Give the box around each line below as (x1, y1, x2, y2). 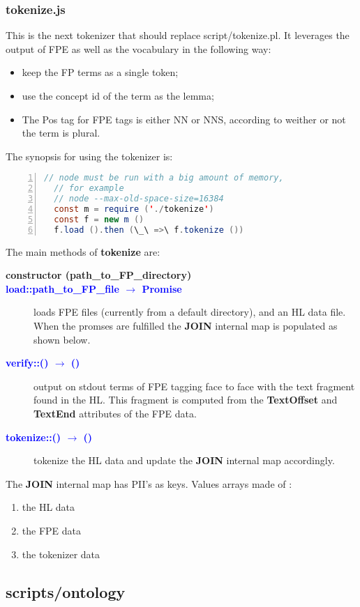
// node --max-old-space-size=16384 (54, 194, 224, 204)
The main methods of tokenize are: (6, 244, 160, 259)
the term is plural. (22, 125, 100, 140)
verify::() (6, 355, 49, 370)
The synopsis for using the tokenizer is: (6, 148, 173, 163)
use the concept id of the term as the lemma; (22, 89, 214, 102)
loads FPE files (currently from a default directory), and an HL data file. (33, 305, 346, 319)
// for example (54, 183, 124, 194)
